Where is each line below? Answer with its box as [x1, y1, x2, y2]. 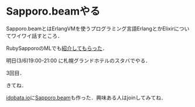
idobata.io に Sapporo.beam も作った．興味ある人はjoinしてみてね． [6, 94, 167, 101]
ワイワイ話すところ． [11, 32, 63, 39]
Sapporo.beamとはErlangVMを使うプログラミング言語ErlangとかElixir [6, 25, 175, 32]
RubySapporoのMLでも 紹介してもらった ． [6, 44, 108, 52]
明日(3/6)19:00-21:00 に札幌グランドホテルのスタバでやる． [6, 57, 151, 64]
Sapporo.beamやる [6, 5, 101, 18]
